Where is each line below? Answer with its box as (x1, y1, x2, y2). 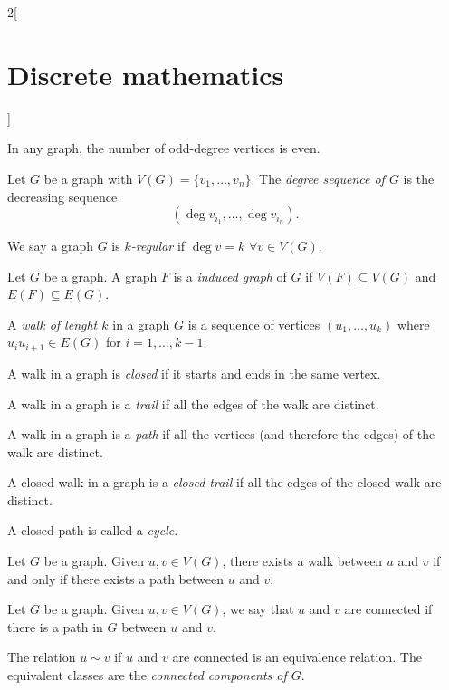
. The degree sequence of (251, 168, 385, 187)
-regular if (130, 236, 186, 255)
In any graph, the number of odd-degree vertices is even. (7, 139, 320, 158)
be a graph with (43, 168, 133, 187)
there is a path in (7, 617, 103, 636)
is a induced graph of (173, 266, 287, 285)
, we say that (222, 599, 294, 618)
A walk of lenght (7, 314, 98, 333)
